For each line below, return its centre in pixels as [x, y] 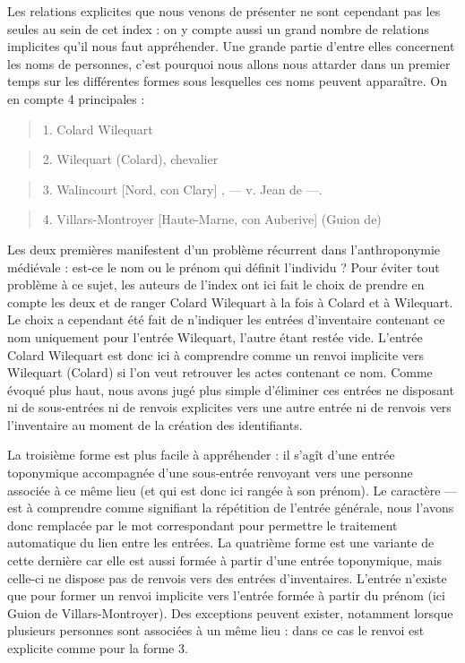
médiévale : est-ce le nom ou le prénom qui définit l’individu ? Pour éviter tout [224, 267]
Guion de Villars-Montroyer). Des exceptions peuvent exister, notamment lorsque [230, 612]
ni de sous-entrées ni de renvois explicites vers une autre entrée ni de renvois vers [229, 407]
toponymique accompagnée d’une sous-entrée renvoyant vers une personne [210, 473]
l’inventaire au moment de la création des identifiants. [155, 424]
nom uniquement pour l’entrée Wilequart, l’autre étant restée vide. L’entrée [215, 336]
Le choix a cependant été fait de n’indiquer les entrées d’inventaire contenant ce [226, 319]
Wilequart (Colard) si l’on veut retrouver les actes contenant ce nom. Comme [220, 372]
